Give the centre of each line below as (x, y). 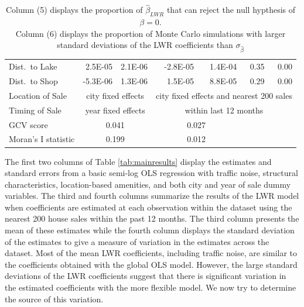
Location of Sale (38, 95)
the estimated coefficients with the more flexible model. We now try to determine (151, 287)
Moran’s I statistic (42, 139)
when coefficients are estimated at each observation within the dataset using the (148, 207)
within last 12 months (224, 110)
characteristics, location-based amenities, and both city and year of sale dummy (148, 184)
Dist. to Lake (33, 66)
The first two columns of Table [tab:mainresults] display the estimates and (138, 161)
